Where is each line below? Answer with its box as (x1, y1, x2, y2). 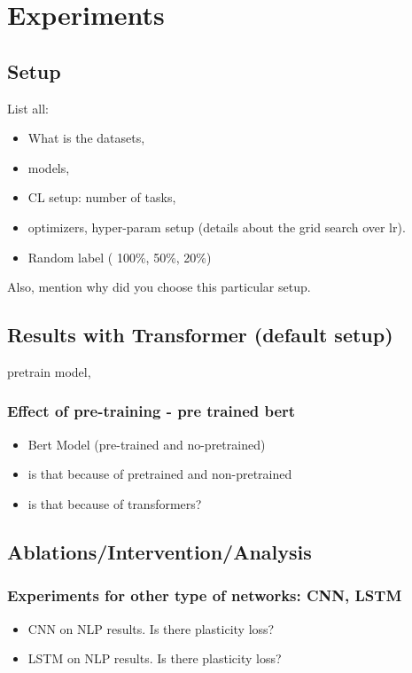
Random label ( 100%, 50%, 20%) (27, 247, 212, 266)
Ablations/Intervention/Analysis (7, 537, 312, 565)
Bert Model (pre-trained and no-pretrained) (27, 434, 266, 453)
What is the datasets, (27, 129, 145, 147)
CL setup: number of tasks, (27, 188, 176, 207)
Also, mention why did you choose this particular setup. (7, 278, 311, 296)
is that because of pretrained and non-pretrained (27, 465, 292, 483)
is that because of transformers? (27, 494, 202, 513)
